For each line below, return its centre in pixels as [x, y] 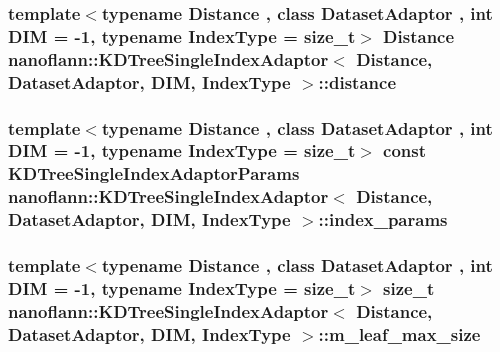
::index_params [383, 219]
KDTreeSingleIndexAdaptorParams [154, 173]
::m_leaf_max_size [399, 333]
